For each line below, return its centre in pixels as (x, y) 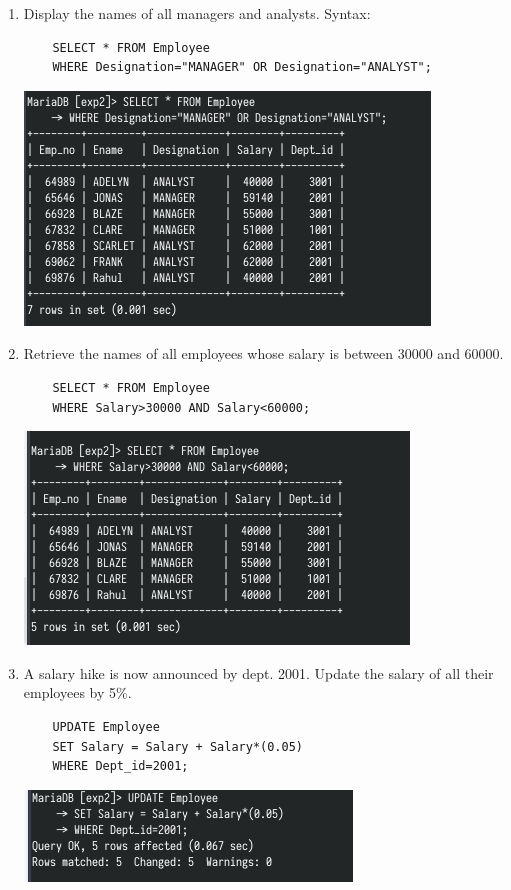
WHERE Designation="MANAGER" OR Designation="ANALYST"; (242, 67)
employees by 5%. (77, 692)
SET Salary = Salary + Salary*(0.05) (177, 746)
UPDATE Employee (106, 726)
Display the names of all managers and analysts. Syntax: (197, 13)
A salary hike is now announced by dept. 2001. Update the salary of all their (258, 672)
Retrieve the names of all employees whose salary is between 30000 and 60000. (263, 353)
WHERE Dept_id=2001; (120, 766)
